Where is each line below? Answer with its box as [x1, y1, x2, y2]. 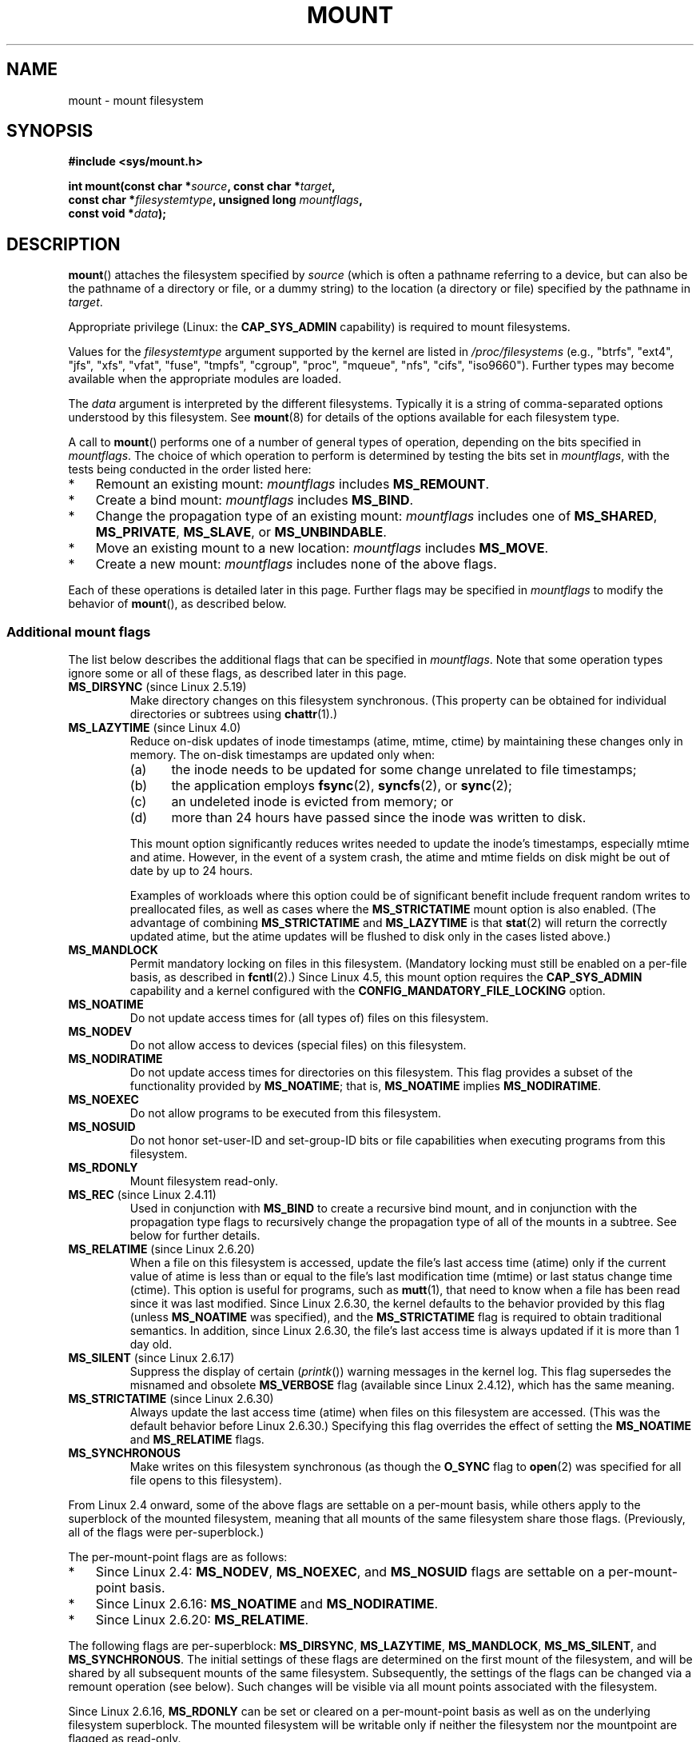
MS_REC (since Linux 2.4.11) [68, 1188, 217, 1202]
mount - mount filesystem [68, 93, 204, 107]
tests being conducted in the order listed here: [68, 462, 312, 477]
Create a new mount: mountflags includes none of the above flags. [95, 556, 497, 573]
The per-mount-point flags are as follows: [68, 1550, 288, 1564]
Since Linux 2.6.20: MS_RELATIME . [95, 1612, 309, 1628]
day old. [129, 1337, 173, 1352]
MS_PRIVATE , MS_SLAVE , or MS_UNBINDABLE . [95, 524, 387, 541]
